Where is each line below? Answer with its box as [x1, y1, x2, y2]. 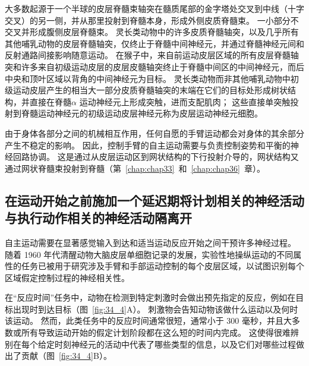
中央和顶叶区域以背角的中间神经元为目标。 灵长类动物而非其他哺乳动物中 [5, 72, 291, 84]
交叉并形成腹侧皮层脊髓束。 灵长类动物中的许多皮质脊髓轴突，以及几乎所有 [5, 26, 299, 38]
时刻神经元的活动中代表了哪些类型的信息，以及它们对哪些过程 [54, 337, 296, 350]
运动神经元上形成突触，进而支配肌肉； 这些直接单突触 [79, 95, 291, 108]
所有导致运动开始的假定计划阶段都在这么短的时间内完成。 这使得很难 [21, 326, 291, 339]
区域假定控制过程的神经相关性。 [5, 271, 130, 283]
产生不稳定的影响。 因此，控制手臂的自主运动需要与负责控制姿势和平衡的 [5, 138, 291, 151]
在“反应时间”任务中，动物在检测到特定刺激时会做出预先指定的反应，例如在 [5, 291, 296, 304]
